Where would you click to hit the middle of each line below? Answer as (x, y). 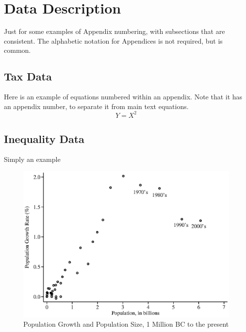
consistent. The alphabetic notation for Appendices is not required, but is (113, 40)
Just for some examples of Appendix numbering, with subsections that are (115, 31)
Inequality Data (44, 139)
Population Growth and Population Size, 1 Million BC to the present (126, 324)
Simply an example (32, 159)
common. (17, 50)
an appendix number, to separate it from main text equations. (96, 106)
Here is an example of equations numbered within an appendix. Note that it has (123, 97)
